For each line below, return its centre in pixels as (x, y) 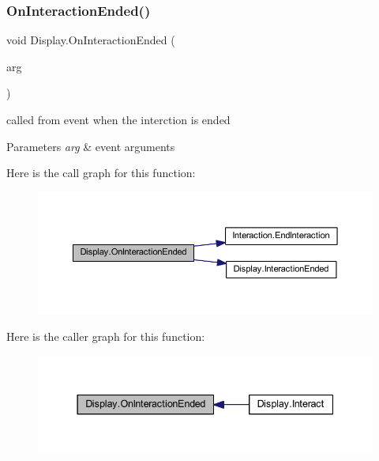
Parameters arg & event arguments (91, 146)
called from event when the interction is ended (118, 119)
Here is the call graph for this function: (101, 173)
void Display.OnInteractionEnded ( (91, 40)
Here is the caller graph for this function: (106, 336)
